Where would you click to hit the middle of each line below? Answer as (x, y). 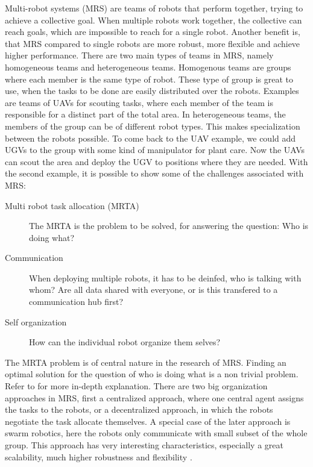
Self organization (36, 321)
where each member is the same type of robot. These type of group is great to (149, 79)
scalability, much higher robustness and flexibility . (99, 456)
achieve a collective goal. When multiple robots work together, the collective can (153, 20)
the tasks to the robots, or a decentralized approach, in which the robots (139, 409)
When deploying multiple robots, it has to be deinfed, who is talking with (165, 277)
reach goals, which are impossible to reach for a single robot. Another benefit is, (153, 32)
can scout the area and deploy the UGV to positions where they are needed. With (156, 161)
